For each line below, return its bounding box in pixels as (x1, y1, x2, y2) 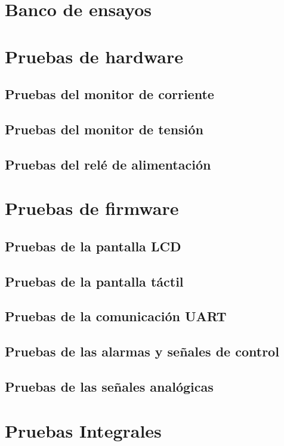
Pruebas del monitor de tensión (5, 119, 203, 138)
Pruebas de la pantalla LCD (5, 236, 181, 255)
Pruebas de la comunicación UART (5, 307, 227, 325)
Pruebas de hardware (5, 44, 184, 68)
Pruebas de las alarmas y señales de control (5, 342, 279, 361)
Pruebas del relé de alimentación (5, 155, 211, 173)
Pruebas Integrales (5, 418, 162, 442)
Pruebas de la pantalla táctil (5, 272, 184, 290)
